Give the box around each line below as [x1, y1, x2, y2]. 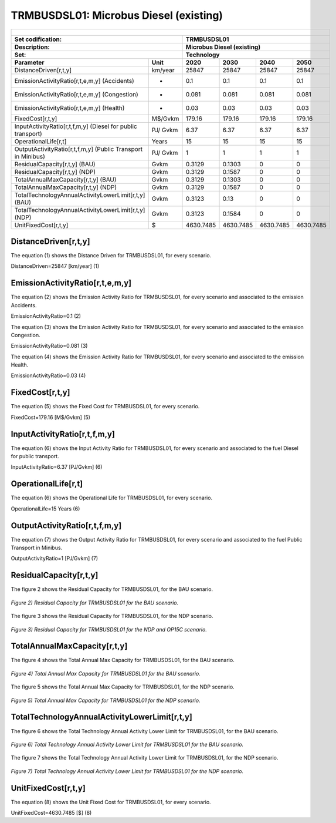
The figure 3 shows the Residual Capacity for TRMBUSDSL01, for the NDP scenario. [11, 613, 213, 620]
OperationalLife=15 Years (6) [11, 505, 80, 512]
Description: [14, 43, 50, 51]
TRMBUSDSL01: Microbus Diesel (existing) [11, 9, 223, 22]
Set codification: [14, 35, 62, 43]
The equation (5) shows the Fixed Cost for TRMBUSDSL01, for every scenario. [11, 403, 200, 410]
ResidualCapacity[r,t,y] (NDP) [14, 167, 96, 176]
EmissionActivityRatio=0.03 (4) [11, 372, 86, 379]
